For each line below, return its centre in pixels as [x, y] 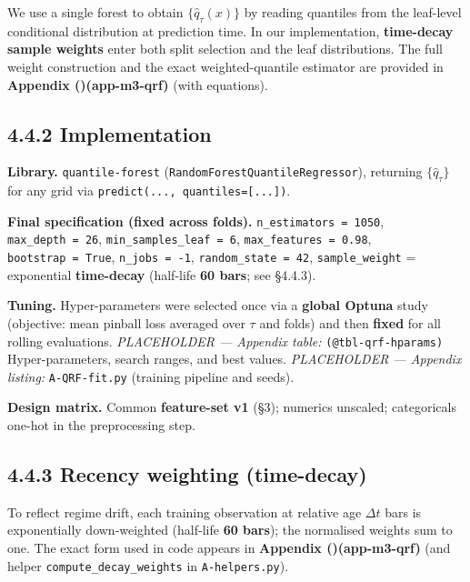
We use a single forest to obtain [95, 12]
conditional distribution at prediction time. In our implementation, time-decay [230, 30]
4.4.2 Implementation [110, 133]
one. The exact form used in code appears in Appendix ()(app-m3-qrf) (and [229, 548]
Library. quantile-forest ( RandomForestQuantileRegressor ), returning [215, 171]
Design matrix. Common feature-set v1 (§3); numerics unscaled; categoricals [232, 407]
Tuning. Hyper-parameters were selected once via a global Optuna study [218, 305]
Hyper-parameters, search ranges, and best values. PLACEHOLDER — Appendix [235, 359]
